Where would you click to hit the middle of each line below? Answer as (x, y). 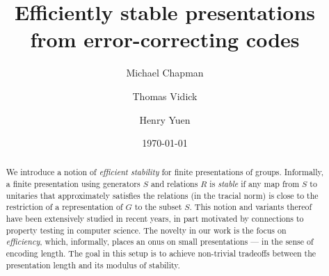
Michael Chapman (165, 73)
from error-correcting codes (165, 39)
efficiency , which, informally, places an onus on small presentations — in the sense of (160, 242)
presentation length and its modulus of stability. (93, 265)
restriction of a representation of (64, 207)
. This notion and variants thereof (251, 207)
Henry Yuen (165, 119)
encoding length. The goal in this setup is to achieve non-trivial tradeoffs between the (161, 253)
